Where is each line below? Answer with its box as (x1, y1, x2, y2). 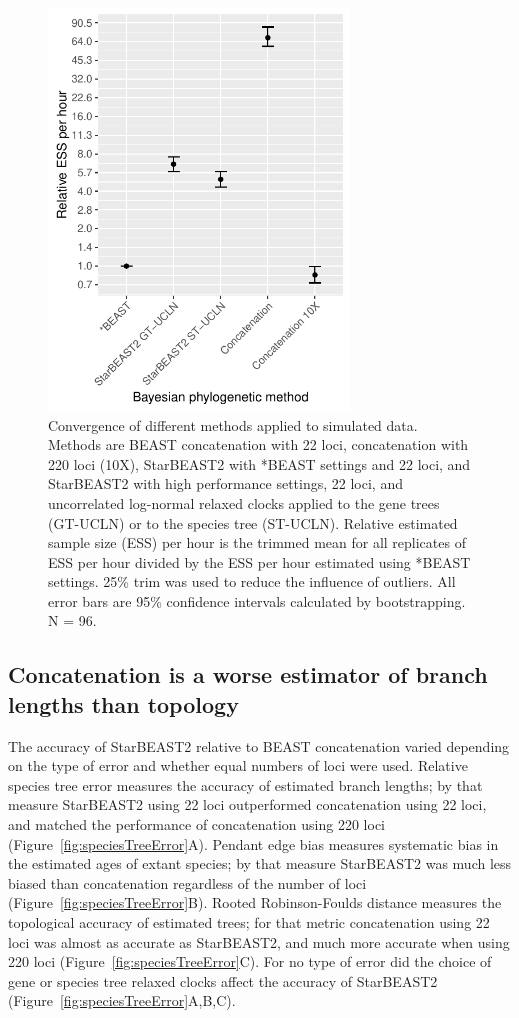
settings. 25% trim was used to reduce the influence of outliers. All (48, 571, 456, 592)
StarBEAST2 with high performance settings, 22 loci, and (48, 473, 403, 494)
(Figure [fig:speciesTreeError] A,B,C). (8, 990, 236, 1011)
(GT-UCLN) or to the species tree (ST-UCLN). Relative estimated (48, 512, 458, 533)
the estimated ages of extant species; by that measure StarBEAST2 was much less (8, 853, 512, 874)
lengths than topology (8, 688, 239, 719)
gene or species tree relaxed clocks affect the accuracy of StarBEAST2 (8, 970, 438, 991)
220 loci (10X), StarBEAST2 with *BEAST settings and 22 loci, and (48, 453, 471, 474)
